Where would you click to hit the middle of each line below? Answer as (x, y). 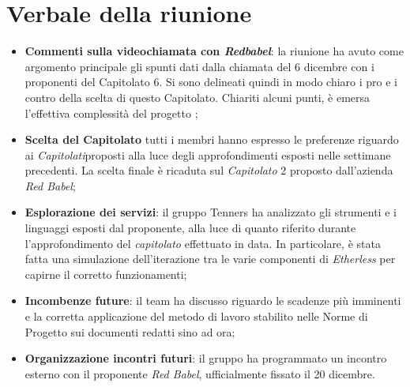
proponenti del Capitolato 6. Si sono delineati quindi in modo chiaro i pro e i (211, 82)
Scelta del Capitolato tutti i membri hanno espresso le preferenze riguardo (212, 139)
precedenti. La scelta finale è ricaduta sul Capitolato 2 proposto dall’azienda (209, 170)
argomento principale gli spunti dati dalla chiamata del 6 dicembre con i (199, 66)
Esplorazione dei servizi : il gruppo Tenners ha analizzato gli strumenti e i (211, 212)
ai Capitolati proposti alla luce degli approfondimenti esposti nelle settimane (208, 154)
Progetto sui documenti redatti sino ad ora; (130, 331)
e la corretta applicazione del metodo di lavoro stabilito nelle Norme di (196, 316)
